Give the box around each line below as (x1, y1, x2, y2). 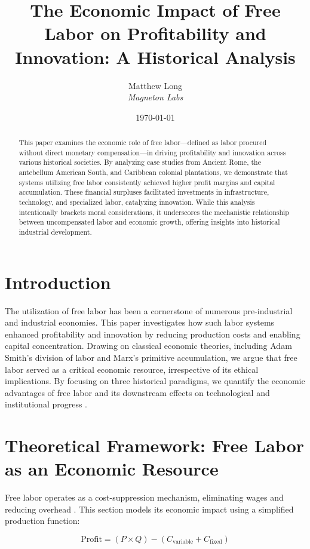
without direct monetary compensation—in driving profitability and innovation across (19, 147, 286, 157)
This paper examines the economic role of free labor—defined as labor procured (19, 137, 267, 148)
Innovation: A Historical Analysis (15, 44, 296, 69)
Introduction (5, 269, 111, 294)
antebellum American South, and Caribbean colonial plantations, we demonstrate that (19, 167, 288, 177)
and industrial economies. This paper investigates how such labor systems (5, 316, 275, 329)
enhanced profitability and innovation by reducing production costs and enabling (5, 327, 300, 340)
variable (173, 539, 194, 545)
